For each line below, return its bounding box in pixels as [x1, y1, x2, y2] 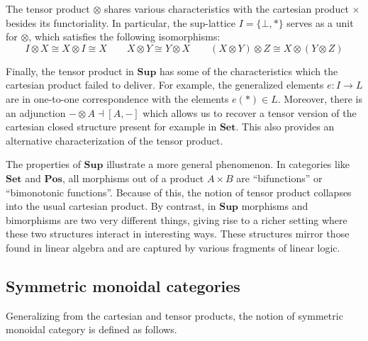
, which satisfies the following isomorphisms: [28, 29, 221, 44]
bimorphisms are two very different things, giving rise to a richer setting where [6, 212, 347, 227]
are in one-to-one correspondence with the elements [6, 91, 229, 106]
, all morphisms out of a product [62, 170, 204, 185]
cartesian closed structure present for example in [6, 119, 217, 134]
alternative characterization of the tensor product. [6, 133, 223, 147]
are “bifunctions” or [236, 170, 323, 185]
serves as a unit [286, 15, 354, 30]
